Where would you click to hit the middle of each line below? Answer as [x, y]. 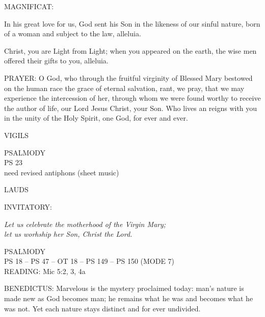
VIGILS [17, 135]
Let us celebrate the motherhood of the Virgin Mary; [85, 224]
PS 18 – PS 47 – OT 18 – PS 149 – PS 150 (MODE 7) [89, 261]
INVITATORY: [28, 206]
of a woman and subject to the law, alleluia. [73, 33]
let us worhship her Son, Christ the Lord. [68, 234]
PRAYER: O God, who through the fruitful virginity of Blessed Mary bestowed [128, 77]
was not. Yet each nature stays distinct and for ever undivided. [102, 308]
